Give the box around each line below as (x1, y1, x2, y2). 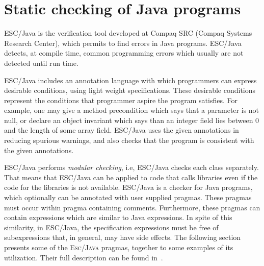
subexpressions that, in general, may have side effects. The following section (4, 232, 241, 243)
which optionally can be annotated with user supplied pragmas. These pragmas (4, 192, 252, 203)
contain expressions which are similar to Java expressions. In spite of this (4, 212, 232, 223)
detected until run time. (4, 57, 78, 68)
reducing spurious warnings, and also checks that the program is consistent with (4, 135, 254, 146)
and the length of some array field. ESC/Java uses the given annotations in (4, 125, 239, 135)
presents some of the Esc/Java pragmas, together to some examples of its (4, 242, 233, 252)
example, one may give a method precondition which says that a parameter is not (4, 105, 259, 115)
